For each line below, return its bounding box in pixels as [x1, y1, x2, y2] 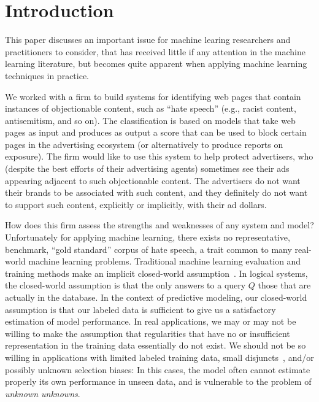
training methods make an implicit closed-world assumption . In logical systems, [5, 266, 308, 279]
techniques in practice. [5, 69, 90, 82]
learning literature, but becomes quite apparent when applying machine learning [5, 57, 307, 70]
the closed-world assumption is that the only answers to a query [5, 279, 246, 292]
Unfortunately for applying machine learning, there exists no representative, [5, 231, 290, 244]
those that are [258, 279, 311, 292]
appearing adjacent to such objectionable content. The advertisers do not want [5, 174, 301, 187]
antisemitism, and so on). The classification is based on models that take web [5, 114, 296, 126]
